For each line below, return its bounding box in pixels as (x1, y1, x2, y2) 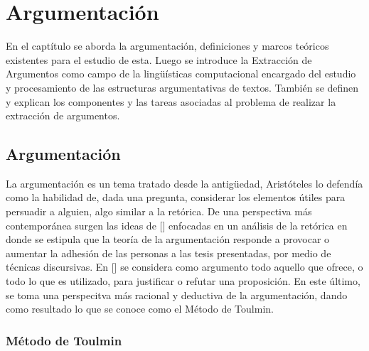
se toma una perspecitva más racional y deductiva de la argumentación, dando (6, 287, 348, 302)
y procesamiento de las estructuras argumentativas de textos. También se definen (6, 80, 359, 94)
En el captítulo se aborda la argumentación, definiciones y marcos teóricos (6, 38, 329, 53)
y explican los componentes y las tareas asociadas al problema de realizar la (6, 94, 336, 109)
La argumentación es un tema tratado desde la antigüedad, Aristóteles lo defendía (6, 175, 363, 190)
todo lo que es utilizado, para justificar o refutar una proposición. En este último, (6, 274, 360, 288)
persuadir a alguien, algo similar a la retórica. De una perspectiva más (6, 204, 312, 219)
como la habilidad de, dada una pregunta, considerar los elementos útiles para (6, 190, 346, 205)
